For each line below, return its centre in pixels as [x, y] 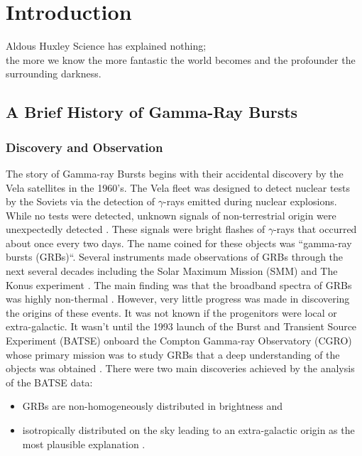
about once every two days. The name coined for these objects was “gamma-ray [179, 243]
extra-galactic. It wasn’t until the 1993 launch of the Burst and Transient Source [181, 326]
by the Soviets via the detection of [81, 201]
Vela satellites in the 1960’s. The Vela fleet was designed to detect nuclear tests [178, 187]
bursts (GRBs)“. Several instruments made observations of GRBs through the [175, 257]
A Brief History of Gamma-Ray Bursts [152, 112]
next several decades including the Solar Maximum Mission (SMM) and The [172, 271]
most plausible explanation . [84, 444]
